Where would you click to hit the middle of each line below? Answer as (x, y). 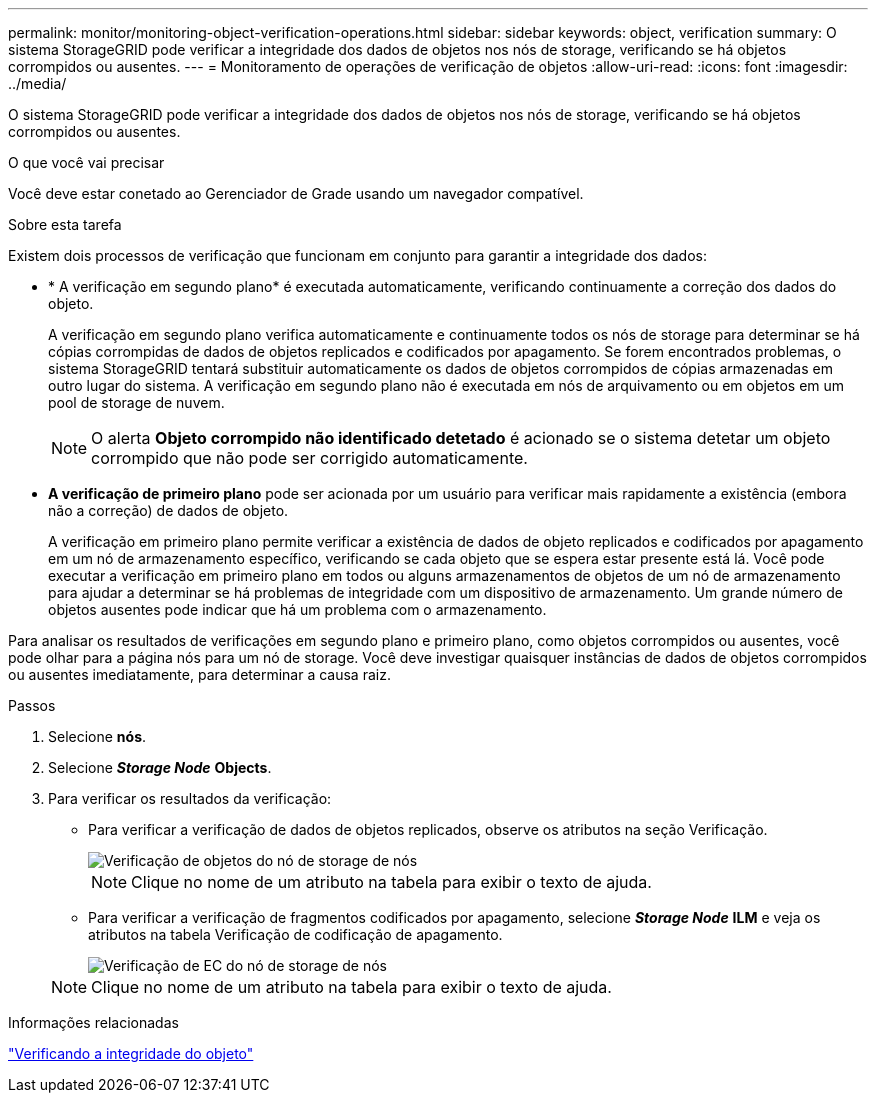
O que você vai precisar (86, 162)
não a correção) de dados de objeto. (168, 510)
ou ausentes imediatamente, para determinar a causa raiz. (199, 674)
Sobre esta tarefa (65, 224)
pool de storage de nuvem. (136, 402)
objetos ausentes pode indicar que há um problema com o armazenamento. (297, 609)
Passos (32, 705)
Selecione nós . (97, 736)
